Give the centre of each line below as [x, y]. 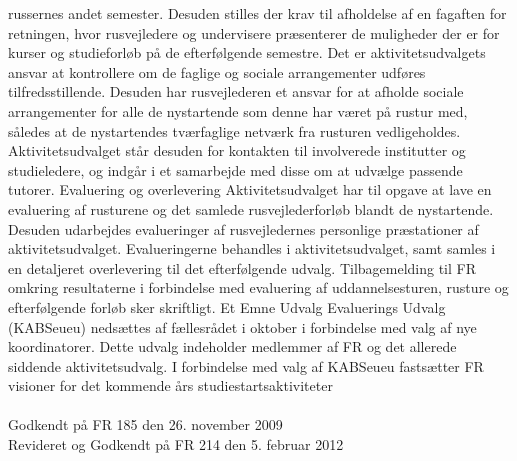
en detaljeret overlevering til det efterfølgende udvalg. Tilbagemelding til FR [242, 267]
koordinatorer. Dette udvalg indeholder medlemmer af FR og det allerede [232, 346]
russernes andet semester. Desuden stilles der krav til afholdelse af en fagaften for [257, 13]
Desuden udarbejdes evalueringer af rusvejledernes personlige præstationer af [243, 228]
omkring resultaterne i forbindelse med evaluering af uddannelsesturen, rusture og [258, 287]
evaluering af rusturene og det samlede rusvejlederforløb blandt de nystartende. [251, 208]
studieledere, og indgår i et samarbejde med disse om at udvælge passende [235, 169]
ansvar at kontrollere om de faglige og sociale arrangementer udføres [217, 71]
